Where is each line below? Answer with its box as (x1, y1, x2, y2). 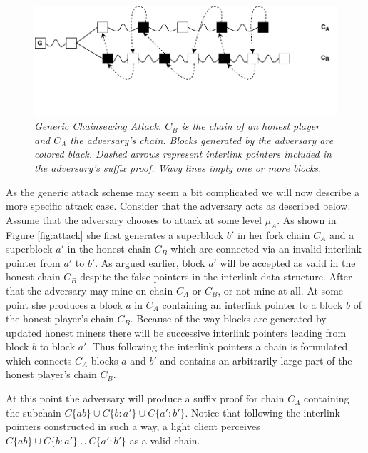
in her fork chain (237, 227, 310, 242)
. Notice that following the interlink (185, 404, 340, 419)
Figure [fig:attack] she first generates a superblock (6, 227, 224, 242)
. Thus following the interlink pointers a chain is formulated (86, 339, 348, 354)
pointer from (6, 255, 61, 270)
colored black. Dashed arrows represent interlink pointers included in (34, 146, 332, 161)
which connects (6, 352, 72, 367)
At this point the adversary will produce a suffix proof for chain (6, 391, 285, 406)
